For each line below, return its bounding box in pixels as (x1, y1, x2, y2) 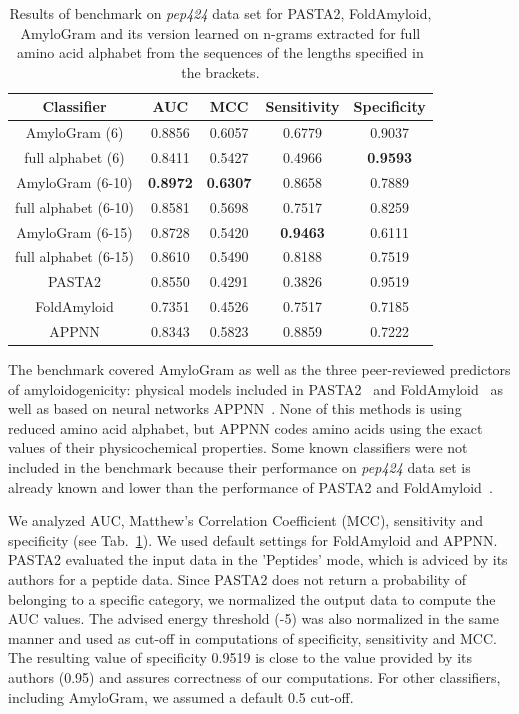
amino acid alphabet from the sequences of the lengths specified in (17, 42, 424, 63)
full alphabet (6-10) (15, 196, 135, 217)
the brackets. (181, 61, 260, 82)
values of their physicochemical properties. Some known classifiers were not (8, 437, 468, 458)
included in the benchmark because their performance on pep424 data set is (8, 457, 471, 478)
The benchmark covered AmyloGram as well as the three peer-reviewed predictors (8, 359, 511, 380)
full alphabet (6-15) (15, 246, 135, 267)
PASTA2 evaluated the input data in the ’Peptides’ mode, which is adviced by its (8, 549, 508, 570)
